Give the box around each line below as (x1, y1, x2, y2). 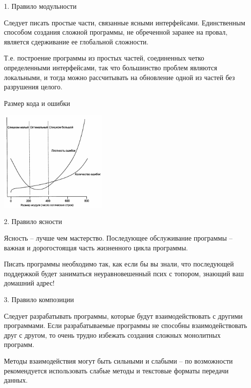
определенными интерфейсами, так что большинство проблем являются (4, 62, 217, 72)
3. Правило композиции (4, 294, 74, 304)
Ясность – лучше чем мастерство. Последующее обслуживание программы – (4, 232, 232, 243)
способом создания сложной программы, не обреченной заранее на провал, (4, 27, 228, 37)
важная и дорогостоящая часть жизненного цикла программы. (4, 242, 188, 252)
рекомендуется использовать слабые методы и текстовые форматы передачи (4, 365, 229, 375)
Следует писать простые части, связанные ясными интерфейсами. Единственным (4, 17, 246, 27)
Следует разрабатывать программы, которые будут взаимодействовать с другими (4, 310, 243, 321)
